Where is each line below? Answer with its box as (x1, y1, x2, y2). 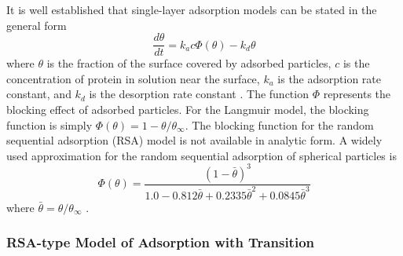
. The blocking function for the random (185, 116, 374, 133)
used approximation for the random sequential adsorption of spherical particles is (6, 147, 397, 163)
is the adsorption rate (277, 70, 382, 86)
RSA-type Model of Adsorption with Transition (6, 232, 315, 252)
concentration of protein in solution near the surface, (6, 70, 260, 86)
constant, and (6, 86, 71, 102)
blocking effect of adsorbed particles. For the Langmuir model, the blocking (6, 101, 369, 118)
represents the (323, 86, 391, 102)
